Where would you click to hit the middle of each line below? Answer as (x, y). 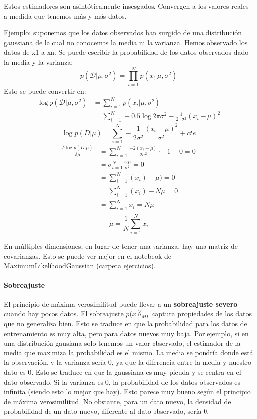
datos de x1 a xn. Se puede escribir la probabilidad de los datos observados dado (126, 52)
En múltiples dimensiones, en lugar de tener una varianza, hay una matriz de (121, 246)
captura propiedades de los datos (202, 314)
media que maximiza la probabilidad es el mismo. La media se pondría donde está (128, 352)
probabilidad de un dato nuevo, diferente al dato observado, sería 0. (107, 411)
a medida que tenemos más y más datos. (65, 16)
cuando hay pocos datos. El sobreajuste (64, 314)
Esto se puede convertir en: (45, 91)
